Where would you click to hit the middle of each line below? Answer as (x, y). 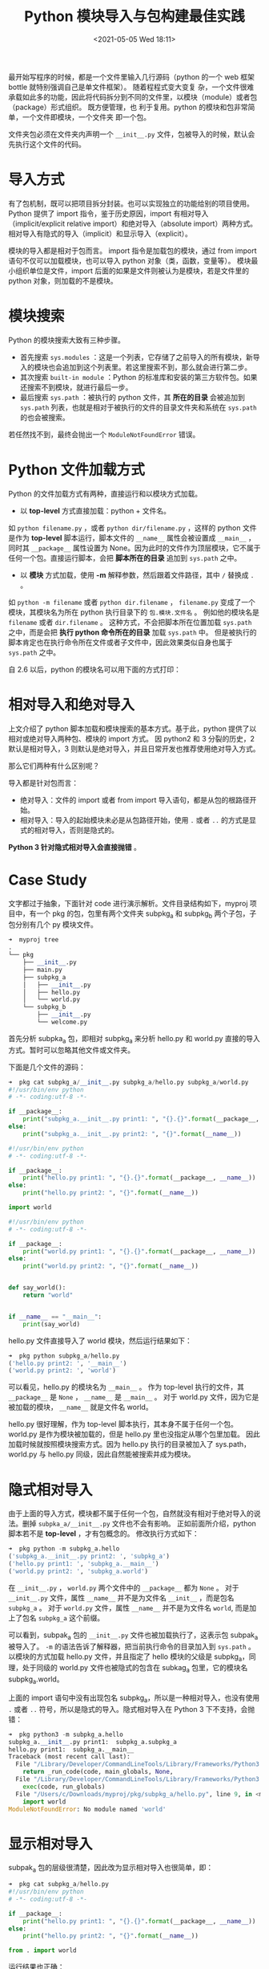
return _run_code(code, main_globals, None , (98, 1772)
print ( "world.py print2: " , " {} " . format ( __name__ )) (110, 1266)
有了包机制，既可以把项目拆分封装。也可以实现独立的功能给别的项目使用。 (131, 203)
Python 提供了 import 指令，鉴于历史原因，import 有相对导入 (108, 213)
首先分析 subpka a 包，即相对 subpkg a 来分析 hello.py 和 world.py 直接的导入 (134, 1039)
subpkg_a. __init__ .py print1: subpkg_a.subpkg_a (93, 1742)
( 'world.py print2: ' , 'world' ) (62, 1371)
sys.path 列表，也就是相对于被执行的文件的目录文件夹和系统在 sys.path (139, 407)
